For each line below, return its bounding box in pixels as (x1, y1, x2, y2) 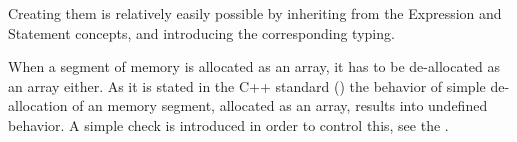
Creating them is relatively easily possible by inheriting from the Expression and (8, 3, 502, 23)
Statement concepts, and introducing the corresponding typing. (8, 22, 395, 43)
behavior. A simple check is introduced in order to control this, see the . (8, 114, 449, 135)
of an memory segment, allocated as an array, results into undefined (72, 95, 488, 116)
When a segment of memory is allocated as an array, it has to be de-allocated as (8, 56, 501, 77)
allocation (8, 95, 68, 116)
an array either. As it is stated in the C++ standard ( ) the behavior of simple (8, 75, 486, 96)
